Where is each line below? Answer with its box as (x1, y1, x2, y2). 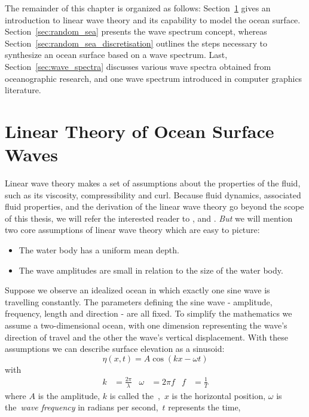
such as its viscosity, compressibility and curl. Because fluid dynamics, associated (5, 188, 301, 201)
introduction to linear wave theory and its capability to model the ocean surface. (5, 13, 301, 26)
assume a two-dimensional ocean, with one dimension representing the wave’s (5, 319, 287, 331)
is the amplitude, (38, 389, 100, 401)
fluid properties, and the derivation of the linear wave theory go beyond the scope (5, 200, 304, 213)
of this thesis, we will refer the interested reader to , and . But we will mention (5, 211, 293, 224)
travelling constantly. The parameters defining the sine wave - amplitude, (5, 295, 273, 308)
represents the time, (168, 401, 241, 413)
